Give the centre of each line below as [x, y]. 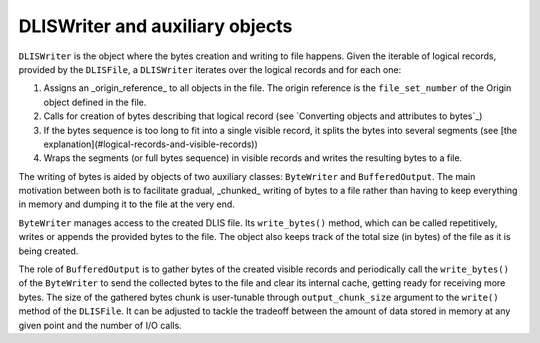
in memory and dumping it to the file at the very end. [126, 204]
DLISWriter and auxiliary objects [155, 26]
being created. [48, 251]
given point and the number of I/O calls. [100, 325]
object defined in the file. [95, 102]
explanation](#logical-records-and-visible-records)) [151, 144]
